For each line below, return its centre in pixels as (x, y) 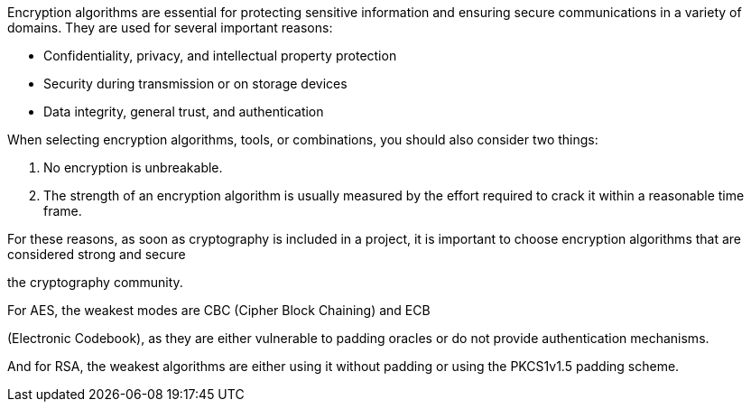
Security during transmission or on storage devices (195, 84)
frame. (63, 211)
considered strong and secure (97, 254)
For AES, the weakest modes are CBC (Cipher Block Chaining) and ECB (219, 310)
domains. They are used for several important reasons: (170, 28)
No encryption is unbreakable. (133, 167)
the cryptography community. (95, 282)
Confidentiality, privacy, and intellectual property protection (220, 56)
